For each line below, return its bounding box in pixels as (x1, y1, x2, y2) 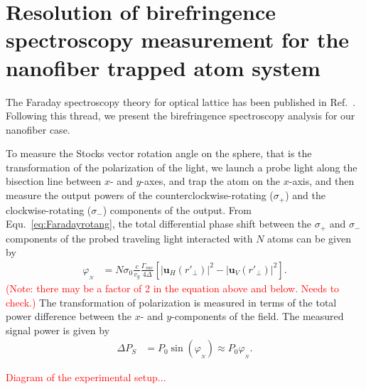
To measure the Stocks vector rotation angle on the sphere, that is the (6, 146, 312, 161)
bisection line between (6, 174, 102, 188)
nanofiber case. (6, 122, 70, 137)
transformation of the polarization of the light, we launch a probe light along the (6, 159, 357, 174)
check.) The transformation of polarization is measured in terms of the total (6, 294, 337, 309)
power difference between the (6, 309, 131, 324)
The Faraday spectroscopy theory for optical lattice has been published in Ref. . (6, 94, 356, 109)
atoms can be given (267, 230, 351, 245)
